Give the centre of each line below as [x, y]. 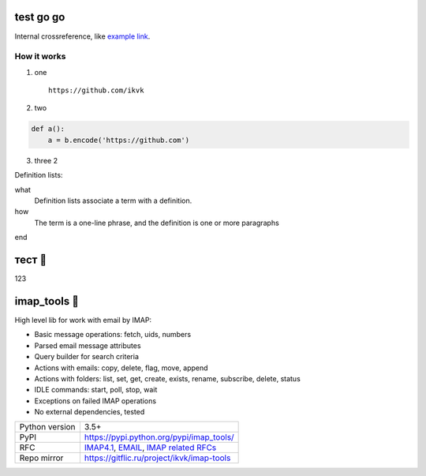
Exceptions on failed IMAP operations [95, 401]
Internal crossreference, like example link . [82, 36]
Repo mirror [41, 458]
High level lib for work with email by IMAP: [83, 320]
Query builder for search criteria [87, 357]
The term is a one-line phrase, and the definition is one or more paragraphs [157, 223]
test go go [40, 17]
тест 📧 [31, 259]
